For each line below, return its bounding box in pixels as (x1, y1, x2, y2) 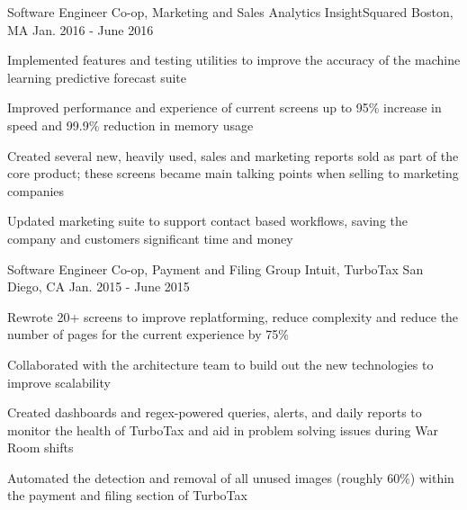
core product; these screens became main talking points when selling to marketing (7, 164, 459, 183)
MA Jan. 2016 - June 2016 (7, 20, 154, 39)
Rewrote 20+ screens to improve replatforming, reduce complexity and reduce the (7, 307, 459, 326)
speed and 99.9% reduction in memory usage (7, 115, 254, 134)
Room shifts (7, 438, 74, 457)
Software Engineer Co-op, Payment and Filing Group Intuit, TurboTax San (7, 259, 424, 278)
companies (7, 181, 65, 200)
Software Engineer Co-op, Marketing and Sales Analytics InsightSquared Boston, (7, 3, 454, 21)
